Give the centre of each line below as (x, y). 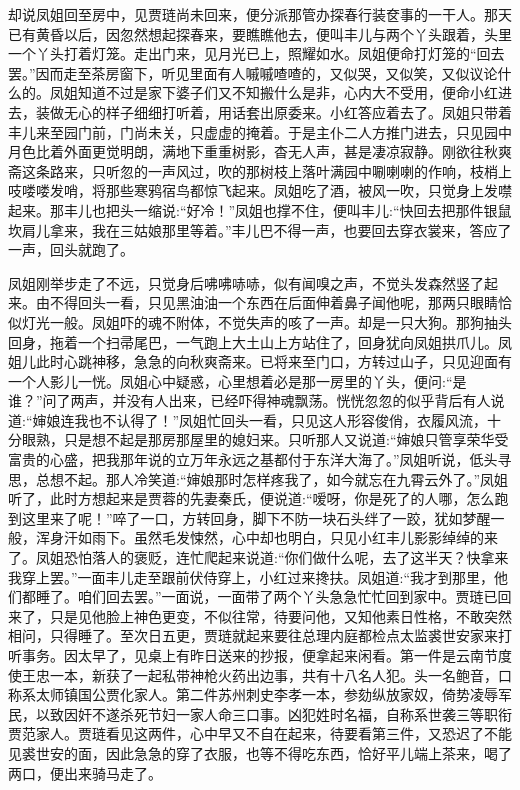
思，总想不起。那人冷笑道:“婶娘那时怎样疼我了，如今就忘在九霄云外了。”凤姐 (258, 478)
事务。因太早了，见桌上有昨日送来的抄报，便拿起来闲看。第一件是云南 (252, 655)
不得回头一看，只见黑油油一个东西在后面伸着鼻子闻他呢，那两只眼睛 (273, 302)
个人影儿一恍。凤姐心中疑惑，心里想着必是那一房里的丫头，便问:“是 (244, 380)
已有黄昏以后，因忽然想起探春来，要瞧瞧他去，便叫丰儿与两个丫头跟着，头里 (260, 33)
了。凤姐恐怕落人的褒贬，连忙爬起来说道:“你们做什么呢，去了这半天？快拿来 (258, 557)
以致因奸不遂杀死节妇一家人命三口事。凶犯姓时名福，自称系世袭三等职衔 (273, 713)
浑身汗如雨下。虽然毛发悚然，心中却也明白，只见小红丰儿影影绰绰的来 (266, 537)
